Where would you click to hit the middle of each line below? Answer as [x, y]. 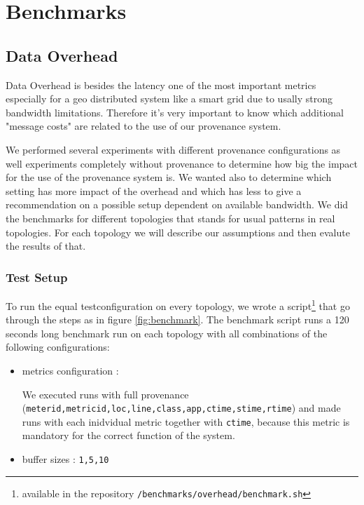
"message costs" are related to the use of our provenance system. [143, 126]
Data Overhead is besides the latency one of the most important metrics [161, 85]
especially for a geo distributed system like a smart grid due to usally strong [169, 99]
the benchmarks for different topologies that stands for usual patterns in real [170, 218]
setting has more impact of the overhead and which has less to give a [154, 190]
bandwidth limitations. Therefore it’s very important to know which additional [175, 112]
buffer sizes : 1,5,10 [65, 459]
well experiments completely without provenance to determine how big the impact [182, 163]
